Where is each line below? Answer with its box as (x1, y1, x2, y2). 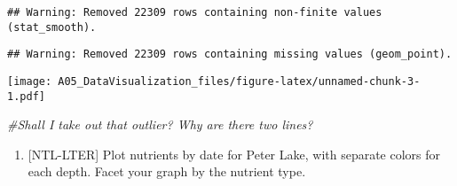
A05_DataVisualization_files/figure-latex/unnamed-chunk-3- (58, 74, 421, 88)
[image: (7, 74, 52, 88)
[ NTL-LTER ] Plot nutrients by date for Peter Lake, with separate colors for (28, 144, 441, 163)
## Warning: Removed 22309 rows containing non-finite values (7, 6, 382, 19)
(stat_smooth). (7, 20, 97, 34)
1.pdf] (7, 89, 45, 103)
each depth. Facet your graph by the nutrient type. (28, 162, 306, 181)
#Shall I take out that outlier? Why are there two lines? (7, 115, 313, 134)
